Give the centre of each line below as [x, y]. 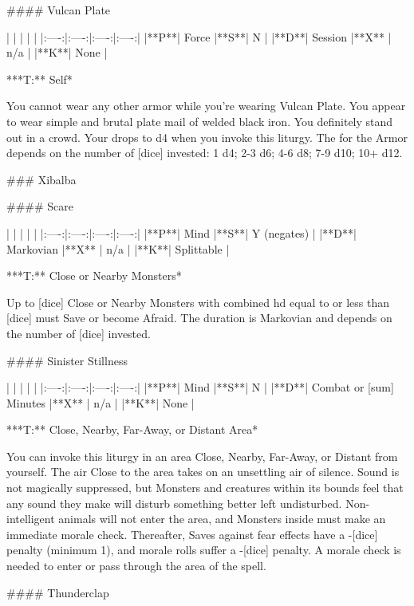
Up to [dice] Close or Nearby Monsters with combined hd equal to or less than [198, 302]
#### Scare [40, 206]
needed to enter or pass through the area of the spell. [136, 566]
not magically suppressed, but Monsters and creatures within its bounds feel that [205, 488]
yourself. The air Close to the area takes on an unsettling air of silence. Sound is [203, 472]
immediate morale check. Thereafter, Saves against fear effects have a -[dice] [192, 534]
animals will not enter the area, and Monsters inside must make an [222, 519]
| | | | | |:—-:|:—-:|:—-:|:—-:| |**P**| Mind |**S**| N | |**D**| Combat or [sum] [200, 387]
